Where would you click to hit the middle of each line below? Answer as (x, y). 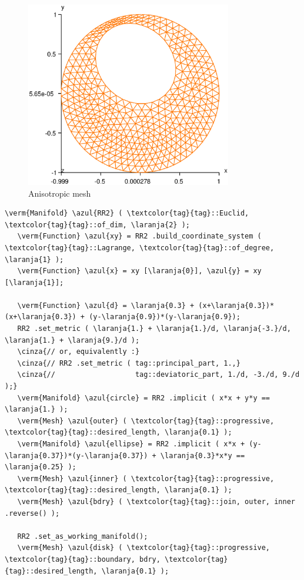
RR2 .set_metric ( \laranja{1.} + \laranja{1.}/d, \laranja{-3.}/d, (154, 329)
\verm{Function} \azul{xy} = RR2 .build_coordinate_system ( (139, 236)
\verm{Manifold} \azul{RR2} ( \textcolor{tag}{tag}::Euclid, (127, 213)
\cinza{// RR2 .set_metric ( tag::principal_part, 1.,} (129, 363)
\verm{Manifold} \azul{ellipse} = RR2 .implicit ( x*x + (131, 444)
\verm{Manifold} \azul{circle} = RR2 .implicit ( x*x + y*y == (144, 398)
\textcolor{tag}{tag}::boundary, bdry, (83, 559)
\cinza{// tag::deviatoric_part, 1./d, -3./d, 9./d (158, 375)
